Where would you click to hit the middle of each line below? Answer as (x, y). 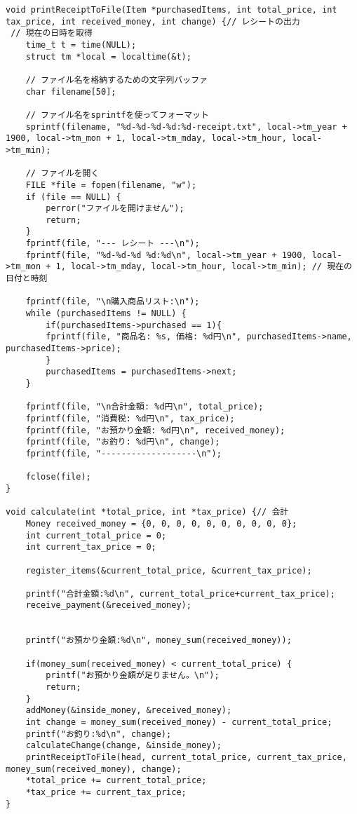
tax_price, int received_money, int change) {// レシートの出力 (153, 21)
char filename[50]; (71, 91)
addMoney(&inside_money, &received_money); (129, 711)
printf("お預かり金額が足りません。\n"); (133, 676)
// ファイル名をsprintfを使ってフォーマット (117, 115)
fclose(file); (58, 477)
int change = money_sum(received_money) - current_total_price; (179, 723)
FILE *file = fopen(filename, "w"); (111, 185)
